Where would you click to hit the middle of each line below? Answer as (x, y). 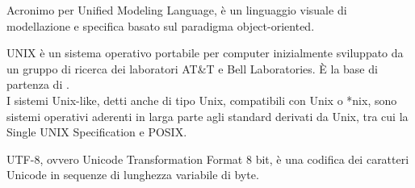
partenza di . (38, 84)
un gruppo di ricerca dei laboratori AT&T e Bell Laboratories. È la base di (192, 68)
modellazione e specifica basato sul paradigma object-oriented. (161, 25)
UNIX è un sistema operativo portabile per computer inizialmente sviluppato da (205, 53)
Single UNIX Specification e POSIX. (97, 132)
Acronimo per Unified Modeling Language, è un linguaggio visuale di (177, 10)
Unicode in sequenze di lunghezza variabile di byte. (133, 175)
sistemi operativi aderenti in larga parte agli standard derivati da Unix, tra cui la (207, 116)
